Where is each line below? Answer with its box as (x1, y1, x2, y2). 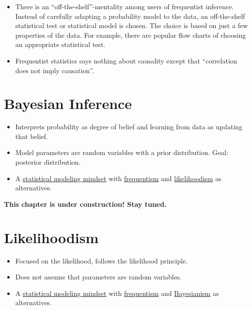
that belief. (15, 131, 48, 141)
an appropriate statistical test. (15, 39, 106, 49)
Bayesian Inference (4, 93, 132, 113)
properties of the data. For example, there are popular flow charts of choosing (15, 30, 246, 40)
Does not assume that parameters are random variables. (15, 272, 182, 282)
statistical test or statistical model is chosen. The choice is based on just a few (15, 20, 248, 31)
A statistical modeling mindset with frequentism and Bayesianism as (15, 288, 219, 298)
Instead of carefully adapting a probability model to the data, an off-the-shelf (15, 11, 245, 21)
